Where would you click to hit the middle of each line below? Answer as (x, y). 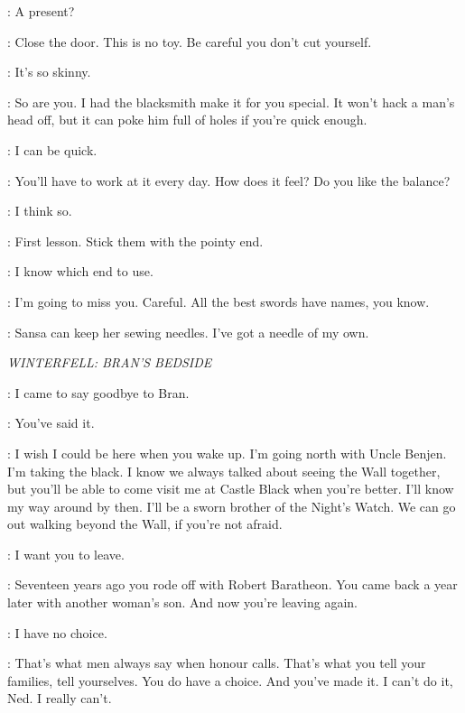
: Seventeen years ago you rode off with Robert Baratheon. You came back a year (232, 584)
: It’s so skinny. (49, 72)
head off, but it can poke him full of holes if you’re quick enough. (187, 120)
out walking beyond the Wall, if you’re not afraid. (145, 524)
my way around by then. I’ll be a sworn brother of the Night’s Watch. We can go (232, 506)
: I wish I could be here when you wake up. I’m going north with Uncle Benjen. (227, 453)
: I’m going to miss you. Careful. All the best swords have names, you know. (219, 301)
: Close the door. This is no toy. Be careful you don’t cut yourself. (190, 41)
